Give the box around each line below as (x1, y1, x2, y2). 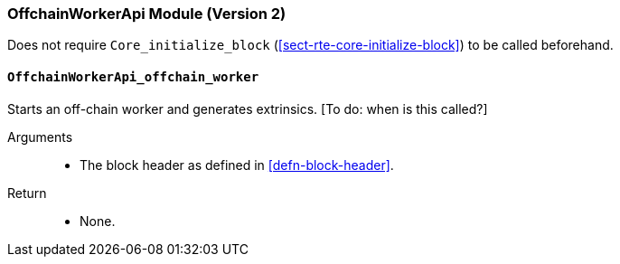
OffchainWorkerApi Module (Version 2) (7, 5, 287, 23)
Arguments (7, 128, 73, 145)
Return (7, 184, 47, 201)
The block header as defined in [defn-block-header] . (80, 156, 394, 173)
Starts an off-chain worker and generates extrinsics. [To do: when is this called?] (7, 100, 488, 117)
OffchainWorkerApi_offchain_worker (7, 69, 259, 84)
